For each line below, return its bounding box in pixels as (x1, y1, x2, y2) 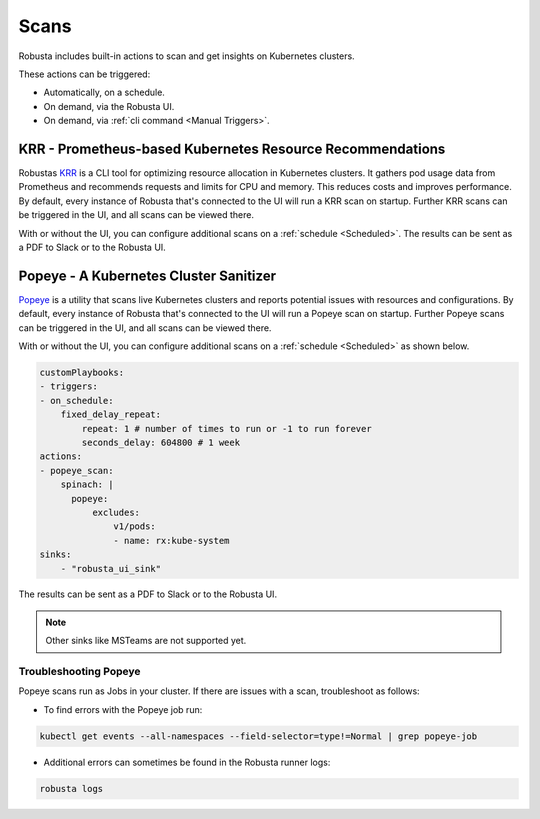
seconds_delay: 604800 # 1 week (81, 436, 240, 448)
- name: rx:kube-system (113, 535, 230, 546)
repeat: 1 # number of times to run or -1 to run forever (81, 423, 372, 434)
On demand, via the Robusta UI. (43, 100, 175, 112)
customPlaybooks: (39, 367, 125, 379)
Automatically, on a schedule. (43, 86, 165, 99)
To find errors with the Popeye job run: (43, 703, 203, 715)
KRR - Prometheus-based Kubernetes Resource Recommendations (18, 140, 446, 157)
